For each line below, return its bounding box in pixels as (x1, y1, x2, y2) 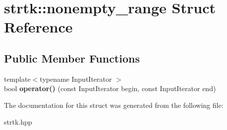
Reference (4, 17, 73, 37)
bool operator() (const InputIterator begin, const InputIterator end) (4, 83, 216, 94)
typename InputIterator (40, 73, 112, 84)
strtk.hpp (4, 116, 32, 127)
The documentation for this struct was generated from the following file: (4, 99, 224, 110)
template (4, 73, 31, 84)
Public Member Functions (4, 50, 140, 65)
